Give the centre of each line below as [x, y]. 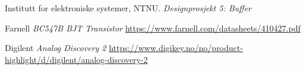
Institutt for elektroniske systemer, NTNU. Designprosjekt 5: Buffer [128, 8]
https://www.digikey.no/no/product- [176, 48]
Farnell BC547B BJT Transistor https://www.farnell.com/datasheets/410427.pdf [153, 28]
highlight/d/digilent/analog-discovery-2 [76, 59]
